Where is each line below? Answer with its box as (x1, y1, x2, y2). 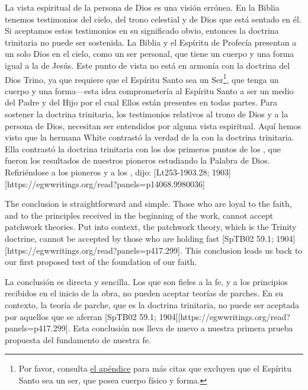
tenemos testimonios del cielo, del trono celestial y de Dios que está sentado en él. (5, 12, 301, 25)
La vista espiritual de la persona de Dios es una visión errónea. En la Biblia (5, 1, 280, 13)
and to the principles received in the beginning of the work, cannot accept (5, 209, 273, 221)
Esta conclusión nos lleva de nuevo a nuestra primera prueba (73, 322, 293, 334)
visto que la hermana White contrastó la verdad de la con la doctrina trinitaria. (5, 131, 294, 143)
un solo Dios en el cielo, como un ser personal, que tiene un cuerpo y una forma (5, 47, 294, 60)
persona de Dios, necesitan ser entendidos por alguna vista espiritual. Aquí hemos (5, 119, 301, 132)
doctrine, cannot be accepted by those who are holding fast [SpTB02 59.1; (5, 232, 274, 244)
